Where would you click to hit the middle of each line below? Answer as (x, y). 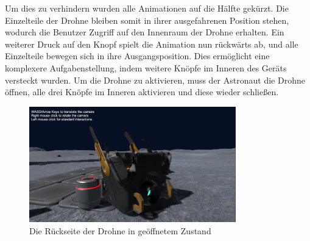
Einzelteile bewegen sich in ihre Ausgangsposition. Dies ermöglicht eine (137, 56)
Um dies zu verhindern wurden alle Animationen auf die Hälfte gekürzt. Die (147, 8)
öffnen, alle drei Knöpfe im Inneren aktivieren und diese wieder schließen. (142, 92)
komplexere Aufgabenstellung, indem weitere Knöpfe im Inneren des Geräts (146, 67)
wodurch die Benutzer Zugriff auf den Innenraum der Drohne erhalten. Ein (145, 32)
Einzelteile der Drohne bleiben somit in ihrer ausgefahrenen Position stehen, (147, 20)
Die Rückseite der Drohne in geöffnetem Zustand (120, 230)
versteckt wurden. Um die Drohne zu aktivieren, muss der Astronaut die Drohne (155, 80)
